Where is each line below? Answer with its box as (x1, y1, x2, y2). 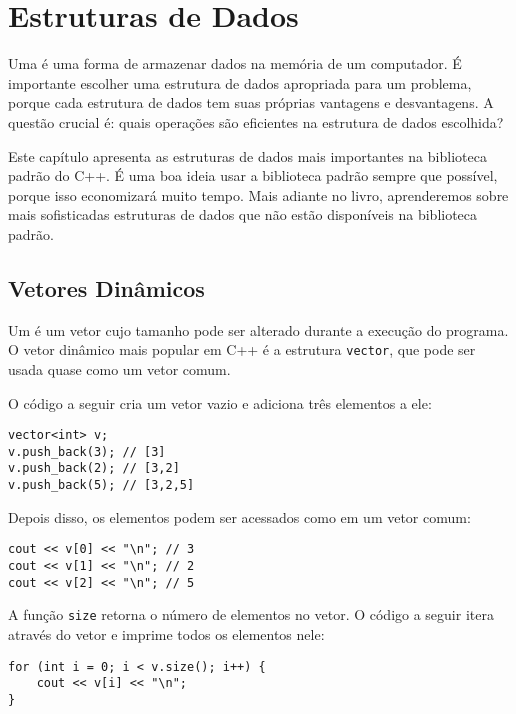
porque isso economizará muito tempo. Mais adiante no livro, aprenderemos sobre (8, 184, 509, 205)
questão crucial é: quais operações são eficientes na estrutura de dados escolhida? (8, 111, 504, 132)
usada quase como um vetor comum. (8, 358, 231, 379)
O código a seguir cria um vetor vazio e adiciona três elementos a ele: (8, 392, 432, 413)
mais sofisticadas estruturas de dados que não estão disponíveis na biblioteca (8, 204, 478, 225)
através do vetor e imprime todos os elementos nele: (8, 623, 325, 644)
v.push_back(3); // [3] (8, 444, 166, 459)
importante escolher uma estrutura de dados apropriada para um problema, (8, 72, 472, 93)
